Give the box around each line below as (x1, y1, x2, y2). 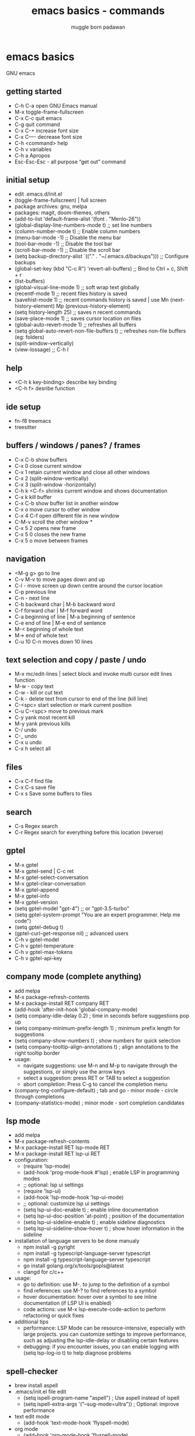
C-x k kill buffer (14, 493, 52, 500)
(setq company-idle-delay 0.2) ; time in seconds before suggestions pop (14, 1012, 190, 1019)
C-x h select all (14, 745, 51, 752)
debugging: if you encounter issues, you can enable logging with (23, 1343, 180, 1350)
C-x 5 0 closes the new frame (14, 531, 86, 538)
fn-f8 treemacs (14, 417, 51, 424)
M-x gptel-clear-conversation (14, 880, 86, 887)
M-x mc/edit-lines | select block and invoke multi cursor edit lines (14, 671, 172, 678)
